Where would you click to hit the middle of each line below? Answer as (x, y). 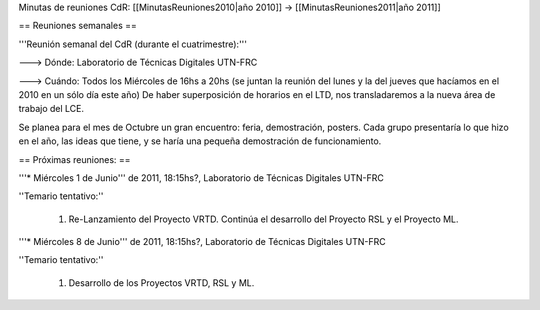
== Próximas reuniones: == (74, 159)
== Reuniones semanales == (77, 26)
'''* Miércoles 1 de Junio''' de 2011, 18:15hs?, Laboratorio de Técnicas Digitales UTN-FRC (201, 177)
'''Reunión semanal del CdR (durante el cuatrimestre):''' (132, 44)
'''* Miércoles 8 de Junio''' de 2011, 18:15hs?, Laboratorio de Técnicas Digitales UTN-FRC (202, 242)
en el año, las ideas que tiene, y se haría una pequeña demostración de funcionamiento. (200, 141)
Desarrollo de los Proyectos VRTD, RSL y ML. (161, 282)
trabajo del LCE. (51, 109)
